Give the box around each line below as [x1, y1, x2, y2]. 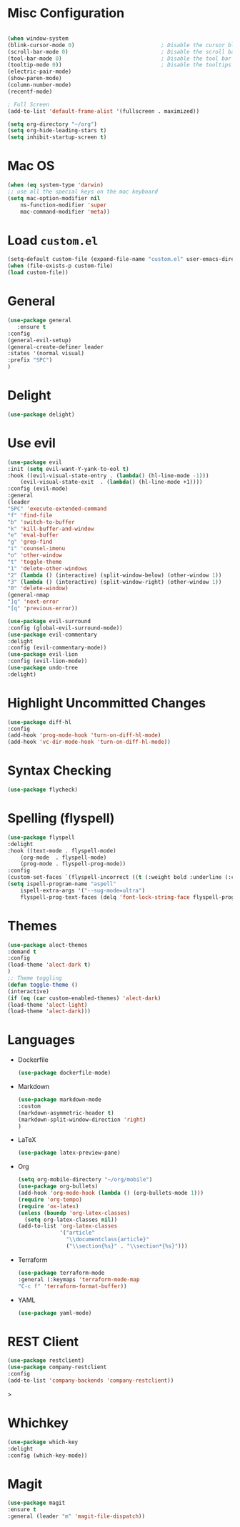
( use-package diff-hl [7, 718, 72, 726]
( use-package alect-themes [7, 941, 88, 948]
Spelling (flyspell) [7, 810, 115, 827]
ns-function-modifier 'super [20, 202, 107, 209]
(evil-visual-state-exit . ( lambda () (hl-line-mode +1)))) [20, 479, 203, 486]
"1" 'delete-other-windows [7, 564, 88, 572]
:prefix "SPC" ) [7, 357, 53, 364]
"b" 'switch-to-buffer [7, 518, 75, 526]
